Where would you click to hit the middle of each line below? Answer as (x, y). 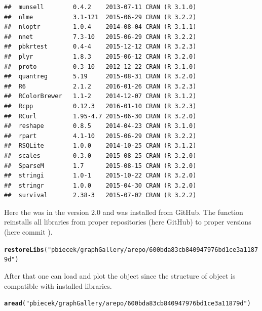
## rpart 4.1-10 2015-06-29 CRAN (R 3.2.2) (100, 136)
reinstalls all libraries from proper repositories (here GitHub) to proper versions (128, 222)
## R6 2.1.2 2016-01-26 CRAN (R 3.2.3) (100, 86)
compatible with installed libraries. (58, 285)
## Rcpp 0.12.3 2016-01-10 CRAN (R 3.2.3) (100, 106)
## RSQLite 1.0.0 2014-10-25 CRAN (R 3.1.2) (100, 146)
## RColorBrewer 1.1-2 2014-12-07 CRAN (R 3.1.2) (100, 96)
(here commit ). (28, 232)
